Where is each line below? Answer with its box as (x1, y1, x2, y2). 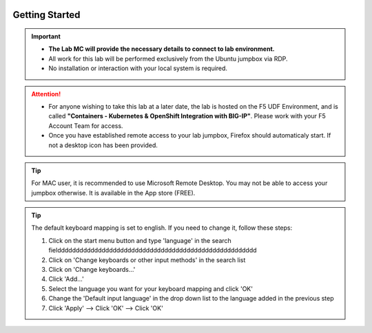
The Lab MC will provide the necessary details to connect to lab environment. (48, 45, 275, 53)
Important (31, 32, 61, 41)
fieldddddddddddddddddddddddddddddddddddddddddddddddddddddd (48, 246, 258, 255)
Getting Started (12, 9, 81, 21)
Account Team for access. (48, 121, 123, 130)
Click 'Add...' (48, 275, 84, 283)
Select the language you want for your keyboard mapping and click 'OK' (48, 284, 253, 292)
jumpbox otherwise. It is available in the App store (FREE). (31, 189, 196, 197)
